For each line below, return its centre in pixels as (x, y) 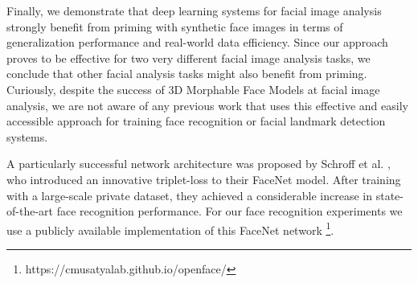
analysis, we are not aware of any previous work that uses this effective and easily (207, 105)
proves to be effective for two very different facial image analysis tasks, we (189, 57)
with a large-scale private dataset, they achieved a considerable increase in (190, 195)
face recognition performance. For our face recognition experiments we (229, 211)
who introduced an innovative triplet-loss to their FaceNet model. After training (204, 179)
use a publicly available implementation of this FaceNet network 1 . (170, 228)
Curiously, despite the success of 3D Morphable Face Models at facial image (193, 89)
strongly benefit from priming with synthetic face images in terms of (175, 26)
